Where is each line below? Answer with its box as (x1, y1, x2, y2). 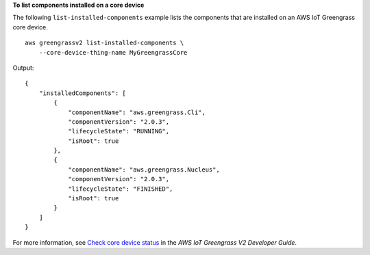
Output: (12, 64, 34, 72)
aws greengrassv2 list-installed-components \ (25, 39, 184, 47)
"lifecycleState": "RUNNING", (68, 127, 170, 135)
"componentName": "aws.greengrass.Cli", (68, 108, 206, 116)
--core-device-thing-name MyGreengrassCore (38, 49, 188, 56)
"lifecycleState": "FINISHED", (68, 185, 173, 193)
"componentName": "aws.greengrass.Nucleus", (68, 165, 221, 174)
